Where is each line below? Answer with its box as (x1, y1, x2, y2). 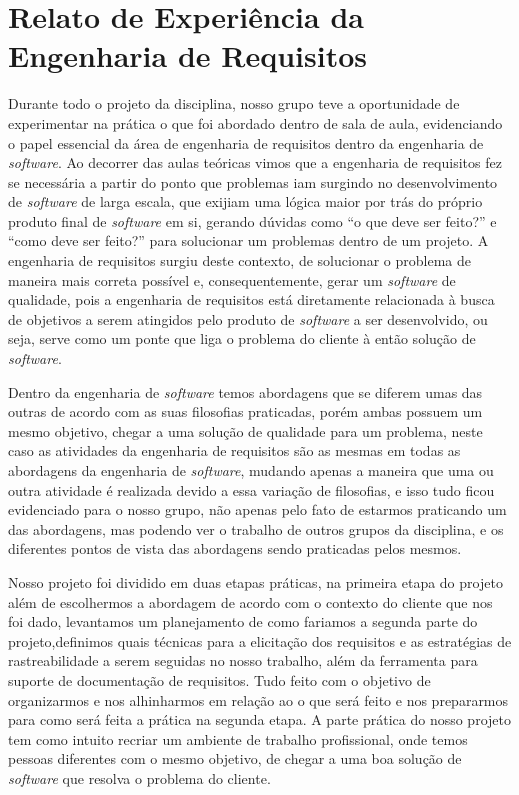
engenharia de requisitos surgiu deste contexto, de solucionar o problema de (8, 250, 471, 271)
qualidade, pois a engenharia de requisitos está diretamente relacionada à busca (8, 289, 495, 310)
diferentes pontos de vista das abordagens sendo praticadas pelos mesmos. (8, 538, 462, 559)
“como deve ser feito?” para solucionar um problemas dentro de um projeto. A (8, 230, 489, 251)
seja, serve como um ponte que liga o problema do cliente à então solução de (8, 328, 476, 349)
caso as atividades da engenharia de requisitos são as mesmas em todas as (8, 440, 461, 461)
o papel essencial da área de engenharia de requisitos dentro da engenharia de (8, 132, 484, 153)
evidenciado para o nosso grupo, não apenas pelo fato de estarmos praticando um (8, 499, 507, 520)
